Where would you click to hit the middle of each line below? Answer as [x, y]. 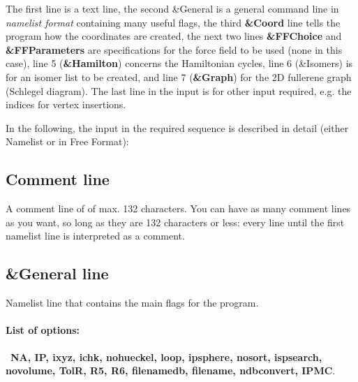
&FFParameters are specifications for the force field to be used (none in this [174, 49]
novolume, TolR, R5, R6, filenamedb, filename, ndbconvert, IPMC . [171, 370]
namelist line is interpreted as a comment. [95, 236]
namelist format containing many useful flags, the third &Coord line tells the [173, 22]
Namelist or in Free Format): [67, 141]
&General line [57, 273]
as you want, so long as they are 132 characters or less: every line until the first [175, 222]
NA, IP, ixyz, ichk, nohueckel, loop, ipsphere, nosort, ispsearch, [166, 357]
